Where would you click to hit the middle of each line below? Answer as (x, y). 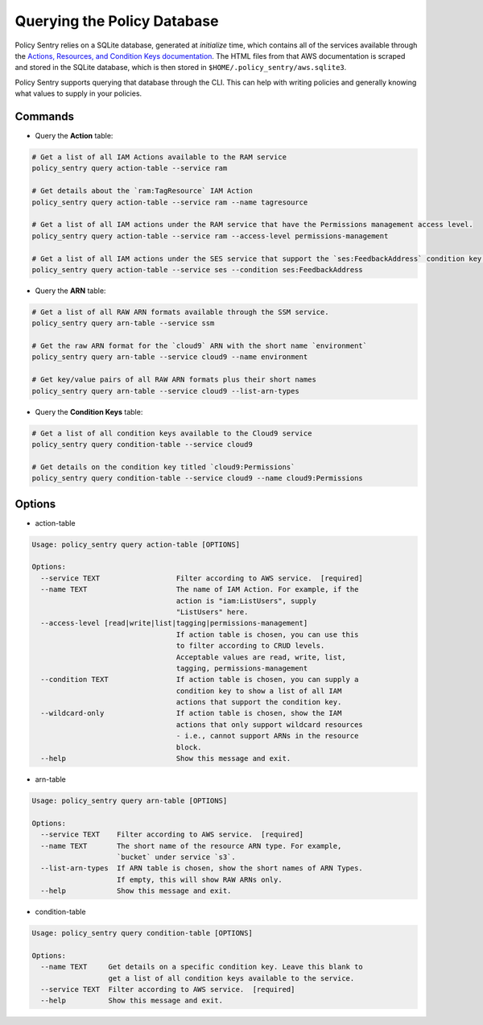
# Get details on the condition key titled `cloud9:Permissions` (163, 467)
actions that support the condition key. (259, 702)
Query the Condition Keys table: (89, 411)
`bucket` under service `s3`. (177, 857)
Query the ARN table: (70, 291)
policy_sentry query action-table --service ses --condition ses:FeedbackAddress (198, 269)
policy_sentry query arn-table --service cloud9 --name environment (170, 357)
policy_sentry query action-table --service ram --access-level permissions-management (210, 236)
